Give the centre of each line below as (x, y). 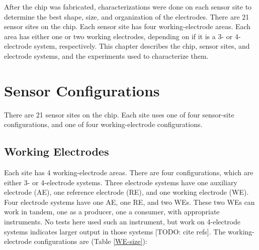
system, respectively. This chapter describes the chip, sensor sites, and (142, 46)
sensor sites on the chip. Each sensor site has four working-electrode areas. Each (127, 26)
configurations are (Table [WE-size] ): (91, 241)
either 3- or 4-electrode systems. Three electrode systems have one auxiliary (121, 182)
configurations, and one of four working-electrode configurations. (103, 124)
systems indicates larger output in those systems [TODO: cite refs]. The (115, 231)
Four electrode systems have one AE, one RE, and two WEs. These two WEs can (129, 202)
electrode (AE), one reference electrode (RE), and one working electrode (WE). (126, 192)
